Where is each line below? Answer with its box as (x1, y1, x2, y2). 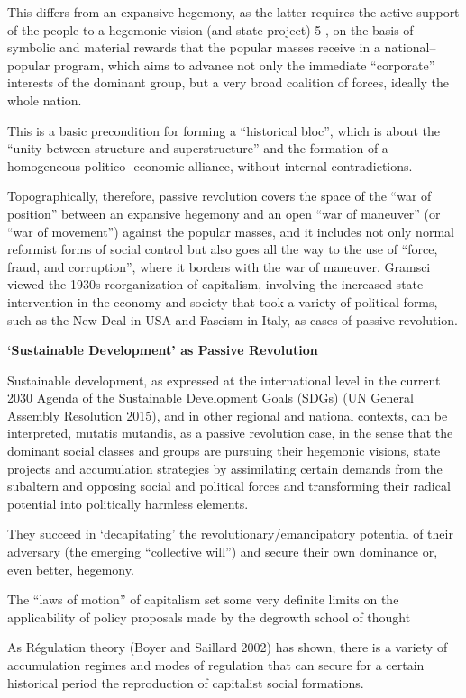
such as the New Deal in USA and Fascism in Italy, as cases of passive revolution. (7, 310, 459, 329)
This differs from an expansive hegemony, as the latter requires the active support (7, 3, 460, 21)
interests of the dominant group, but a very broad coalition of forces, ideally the (7, 73, 450, 92)
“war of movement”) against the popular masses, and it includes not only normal (7, 222, 454, 240)
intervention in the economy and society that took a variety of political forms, (7, 292, 438, 311)
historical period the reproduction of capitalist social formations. (7, 673, 364, 692)
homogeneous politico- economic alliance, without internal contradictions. (7, 156, 413, 175)
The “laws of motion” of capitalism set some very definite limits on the (7, 590, 399, 609)
